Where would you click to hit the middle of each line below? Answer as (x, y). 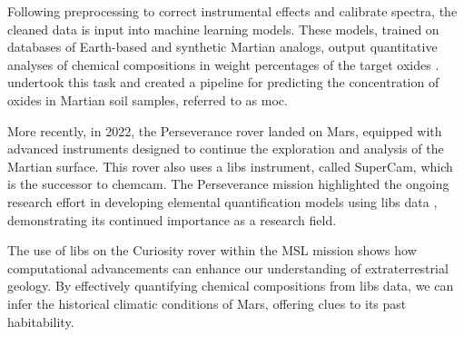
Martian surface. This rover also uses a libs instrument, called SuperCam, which (230, 166)
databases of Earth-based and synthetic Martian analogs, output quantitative (222, 47)
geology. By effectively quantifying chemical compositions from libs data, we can (231, 286)
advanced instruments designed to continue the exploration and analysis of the (226, 149)
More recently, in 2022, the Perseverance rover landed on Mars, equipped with (225, 130)
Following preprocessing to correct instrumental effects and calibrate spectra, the (232, 11)
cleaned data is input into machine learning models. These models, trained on (223, 29)
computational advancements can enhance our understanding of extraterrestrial (228, 268)
